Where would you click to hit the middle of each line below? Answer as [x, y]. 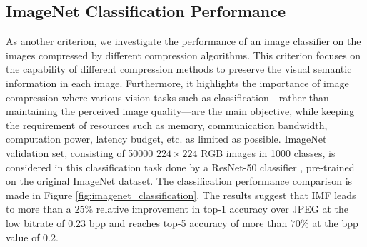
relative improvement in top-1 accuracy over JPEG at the [222, 209]
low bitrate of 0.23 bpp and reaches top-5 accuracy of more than [147, 222]
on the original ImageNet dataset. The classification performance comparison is [179, 181]
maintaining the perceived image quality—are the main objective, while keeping [180, 111]
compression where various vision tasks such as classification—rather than [167, 97]
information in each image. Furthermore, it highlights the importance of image [177, 82]
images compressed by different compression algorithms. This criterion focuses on [183, 55]
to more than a [39, 209]
